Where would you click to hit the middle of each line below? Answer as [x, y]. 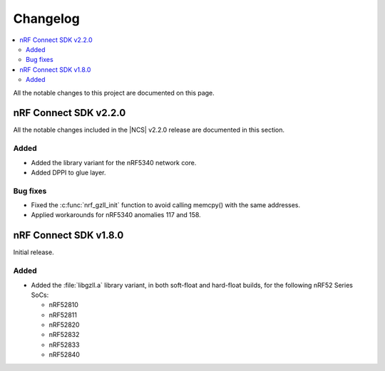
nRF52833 [64, 345]
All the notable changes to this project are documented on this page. [114, 93]
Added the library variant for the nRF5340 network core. [114, 162]
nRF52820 [64, 325]
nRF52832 [64, 335]
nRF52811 [63, 315]
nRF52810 [63, 305]
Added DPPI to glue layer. [68, 172]
